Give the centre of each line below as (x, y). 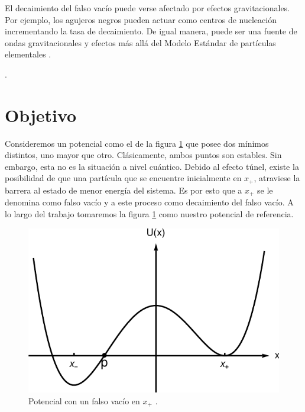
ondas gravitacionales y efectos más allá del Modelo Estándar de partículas (140, 42)
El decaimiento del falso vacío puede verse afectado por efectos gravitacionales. (147, 8)
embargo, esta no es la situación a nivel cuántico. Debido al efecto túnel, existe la (152, 166)
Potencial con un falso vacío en (84, 401)
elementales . (28, 54)
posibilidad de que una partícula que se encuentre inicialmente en (123, 178)
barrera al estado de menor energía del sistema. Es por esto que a (124, 190)
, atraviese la (277, 178)
